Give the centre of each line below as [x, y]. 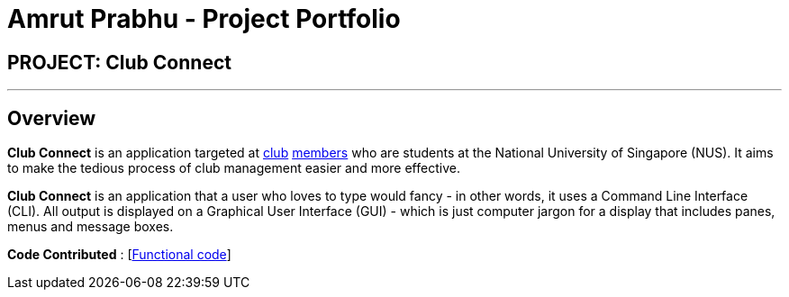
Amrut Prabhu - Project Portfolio [204, 19]
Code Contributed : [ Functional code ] [119, 255]
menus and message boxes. [91, 227]
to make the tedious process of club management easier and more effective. [234, 168]
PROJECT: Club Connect [119, 62]
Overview [52, 118]
